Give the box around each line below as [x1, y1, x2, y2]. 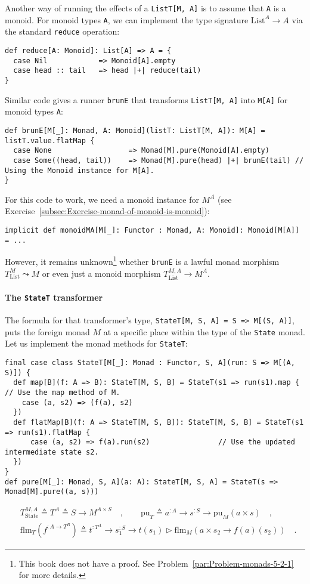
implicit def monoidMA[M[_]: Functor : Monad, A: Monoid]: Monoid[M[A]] [5, 226, 299, 235]
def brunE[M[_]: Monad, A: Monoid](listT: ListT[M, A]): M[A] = [5, 126, 265, 135]
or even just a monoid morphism [42, 267, 161, 279]
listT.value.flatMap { [5, 136, 95, 145]
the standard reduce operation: [5, 25, 120, 38]
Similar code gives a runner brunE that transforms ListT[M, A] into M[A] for [5, 93, 288, 106]
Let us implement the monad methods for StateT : [5, 337, 188, 350]
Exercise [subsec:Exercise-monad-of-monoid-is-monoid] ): [5, 205, 210, 217]
